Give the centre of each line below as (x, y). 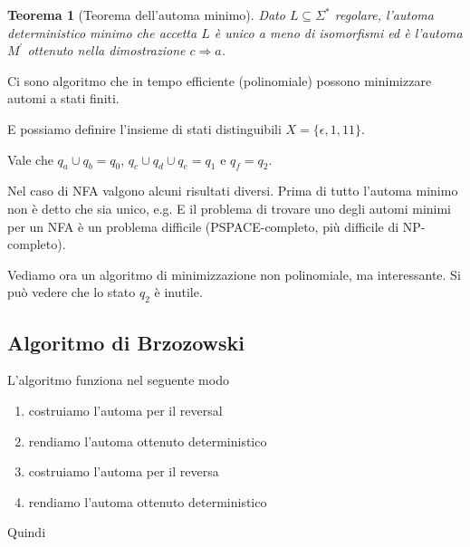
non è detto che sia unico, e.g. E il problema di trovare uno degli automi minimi (229, 208)
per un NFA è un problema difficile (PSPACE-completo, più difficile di (203, 226)
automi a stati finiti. (63, 98)
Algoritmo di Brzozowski (126, 342)
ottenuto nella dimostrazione (106, 50)
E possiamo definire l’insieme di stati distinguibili (144, 128)
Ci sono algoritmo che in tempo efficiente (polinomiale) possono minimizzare (220, 80)
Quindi (27, 532)
